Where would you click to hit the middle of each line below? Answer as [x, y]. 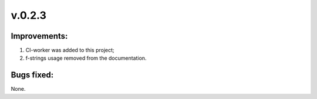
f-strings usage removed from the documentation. [86, 58]
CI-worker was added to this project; [70, 50]
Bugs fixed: [32, 75]
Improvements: [39, 36]
